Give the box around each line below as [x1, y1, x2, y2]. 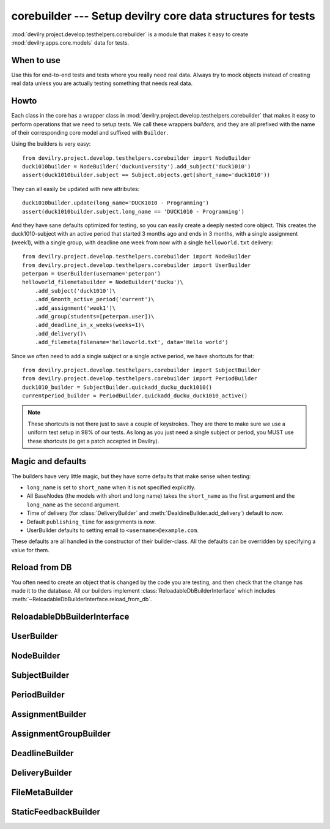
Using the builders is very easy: [11, 140, 91, 148]
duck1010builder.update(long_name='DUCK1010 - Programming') [22, 200, 209, 206]
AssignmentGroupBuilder [11, 729, 111, 739]
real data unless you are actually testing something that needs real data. [11, 80, 193, 87]
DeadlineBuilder [11, 748, 74, 759]
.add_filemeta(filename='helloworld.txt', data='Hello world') [34, 339, 229, 346]
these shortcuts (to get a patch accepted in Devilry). [28, 437, 159, 445]
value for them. [11, 546, 50, 553]
